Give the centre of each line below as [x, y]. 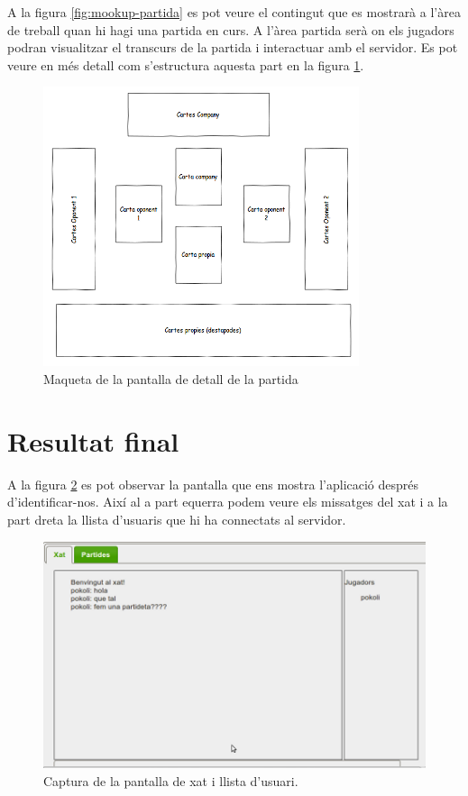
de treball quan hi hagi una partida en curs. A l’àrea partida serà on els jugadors [231, 29]
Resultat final [93, 440]
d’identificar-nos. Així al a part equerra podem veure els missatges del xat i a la [228, 502]
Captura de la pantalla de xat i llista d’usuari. [171, 780]
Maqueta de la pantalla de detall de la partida [171, 378]
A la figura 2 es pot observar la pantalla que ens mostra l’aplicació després [213, 484]
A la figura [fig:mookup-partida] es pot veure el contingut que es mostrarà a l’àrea [234, 12]
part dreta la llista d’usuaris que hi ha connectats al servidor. [177, 519]
